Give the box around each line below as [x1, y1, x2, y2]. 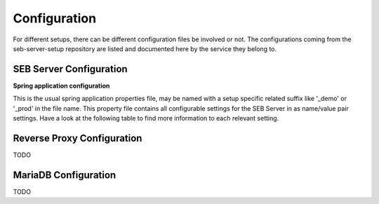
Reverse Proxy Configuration [13, 132, 142, 144]
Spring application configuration [13, 81, 110, 90]
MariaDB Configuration [13, 169, 117, 181]
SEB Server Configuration [13, 63, 128, 75]
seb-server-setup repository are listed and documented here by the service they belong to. [13, 44, 277, 53]
